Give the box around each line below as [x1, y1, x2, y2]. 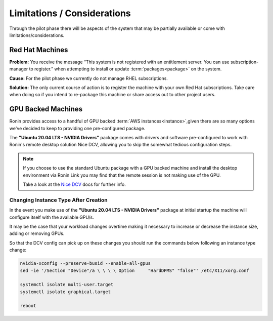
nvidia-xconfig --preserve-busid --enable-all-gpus [20, 261, 151, 266]
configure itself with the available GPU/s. [9, 214, 95, 220]
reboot [20, 303, 36, 309]
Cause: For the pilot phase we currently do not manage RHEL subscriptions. [9, 75, 168, 81]
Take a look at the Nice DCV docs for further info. [23, 181, 126, 187]
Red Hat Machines [9, 46, 68, 54]
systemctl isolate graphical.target [20, 289, 111, 295]
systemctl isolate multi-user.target [20, 282, 114, 288]
